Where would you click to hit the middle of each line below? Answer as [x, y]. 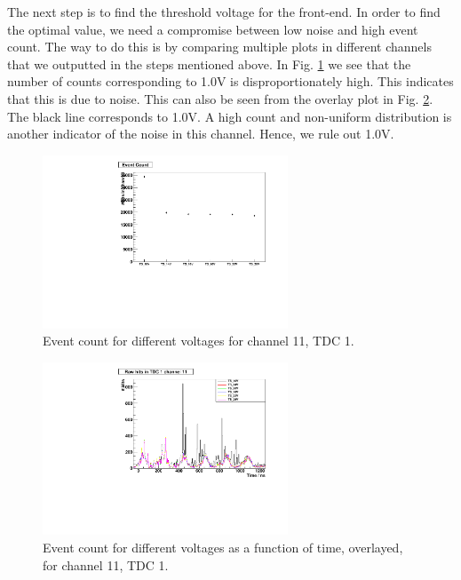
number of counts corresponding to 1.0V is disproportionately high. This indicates [230, 81]
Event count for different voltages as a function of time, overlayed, [223, 548]
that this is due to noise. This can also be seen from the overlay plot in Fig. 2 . [220, 98]
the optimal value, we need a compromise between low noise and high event [213, 29]
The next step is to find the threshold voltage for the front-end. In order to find [224, 12]
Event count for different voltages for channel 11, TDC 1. [199, 341]
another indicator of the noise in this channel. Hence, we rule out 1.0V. [201, 134]
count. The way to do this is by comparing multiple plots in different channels [219, 47]
